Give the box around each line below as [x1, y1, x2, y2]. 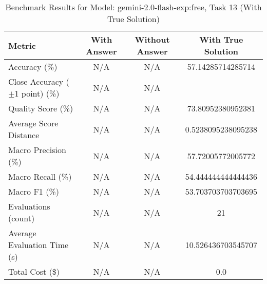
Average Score [8, 117, 59, 129]
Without [135, 33, 170, 45]
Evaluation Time [8, 239, 69, 251]
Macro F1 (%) [8, 185, 59, 197]
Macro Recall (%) [8, 171, 72, 182]
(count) [8, 212, 35, 224]
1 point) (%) [14, 87, 60, 99]
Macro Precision [8, 144, 66, 156]
